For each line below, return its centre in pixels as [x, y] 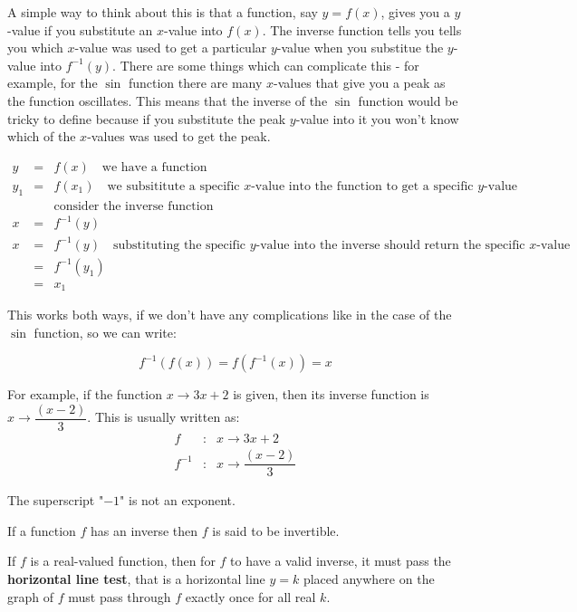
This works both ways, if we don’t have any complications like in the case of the [230, 315]
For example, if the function [85, 394]
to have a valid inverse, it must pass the [341, 561]
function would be [408, 100]
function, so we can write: [105, 332]
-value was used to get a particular [171, 48]
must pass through [120, 596]
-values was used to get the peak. [179, 136]
